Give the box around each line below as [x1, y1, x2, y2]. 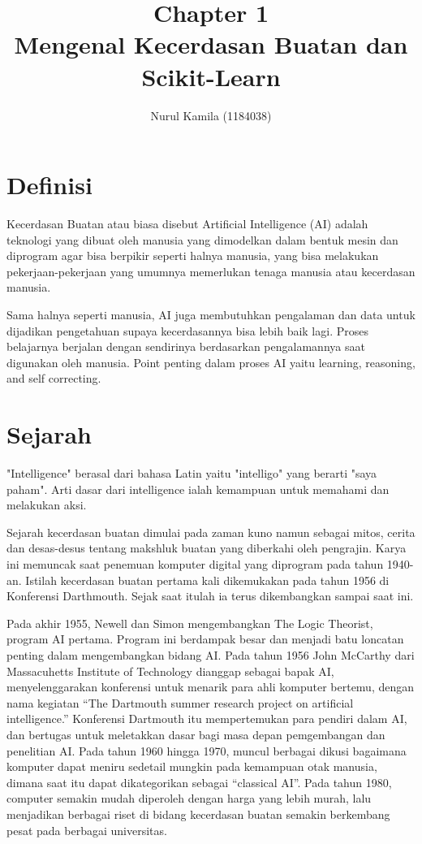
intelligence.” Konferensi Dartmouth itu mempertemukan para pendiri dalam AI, [6, 710, 407, 727]
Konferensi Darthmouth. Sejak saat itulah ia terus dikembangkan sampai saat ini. [6, 587, 414, 604]
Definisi [6, 168, 93, 201]
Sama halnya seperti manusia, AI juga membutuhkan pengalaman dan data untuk [6, 306, 416, 322]
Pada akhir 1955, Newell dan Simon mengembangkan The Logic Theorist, [6, 614, 373, 631]
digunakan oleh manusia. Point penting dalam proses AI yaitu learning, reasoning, [6, 353, 416, 370]
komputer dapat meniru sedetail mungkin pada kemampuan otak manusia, [6, 758, 377, 775]
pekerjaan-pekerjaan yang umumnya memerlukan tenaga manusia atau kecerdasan [6, 262, 416, 279]
